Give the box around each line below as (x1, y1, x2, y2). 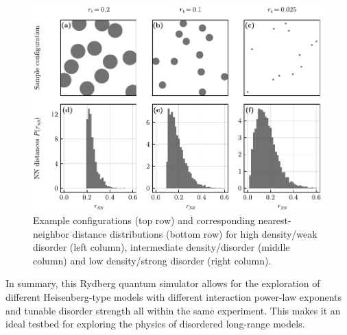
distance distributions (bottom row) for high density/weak (72, 226, 318, 240)
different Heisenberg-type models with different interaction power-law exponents (5, 289, 342, 303)
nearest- (258, 212, 291, 227)
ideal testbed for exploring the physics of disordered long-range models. (5, 317, 305, 331)
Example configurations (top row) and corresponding (33, 212, 255, 227)
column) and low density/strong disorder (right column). (33, 253, 272, 267)
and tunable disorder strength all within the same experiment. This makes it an (5, 303, 341, 317)
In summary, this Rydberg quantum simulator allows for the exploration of (5, 276, 320, 290)
